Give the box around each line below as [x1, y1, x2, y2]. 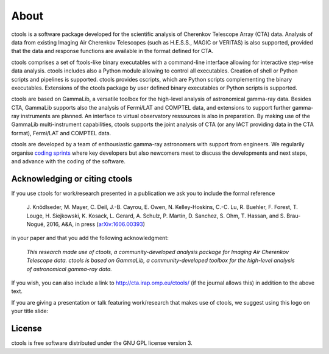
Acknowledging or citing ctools [11, 174, 133, 184]
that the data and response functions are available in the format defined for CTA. [11, 48, 213, 55]
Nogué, [26, 221, 46, 228]
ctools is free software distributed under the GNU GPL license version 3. [11, 339, 193, 347]
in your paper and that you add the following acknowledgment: [11, 235, 169, 242]
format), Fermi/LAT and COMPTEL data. [11, 129, 111, 136]
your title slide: [11, 308, 49, 315]
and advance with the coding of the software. [11, 158, 126, 165]
